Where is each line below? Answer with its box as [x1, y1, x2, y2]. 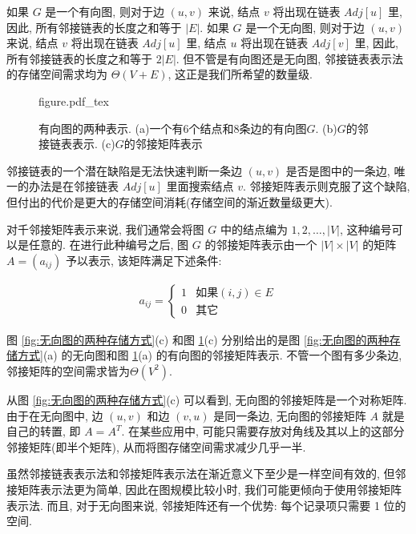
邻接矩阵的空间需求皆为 [6, 362, 130, 379]
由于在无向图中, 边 [6, 407, 103, 424]
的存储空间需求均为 [6, 66, 107, 82]
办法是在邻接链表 [28, 178, 119, 195]
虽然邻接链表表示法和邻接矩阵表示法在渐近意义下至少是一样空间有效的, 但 [6, 465, 395, 482]
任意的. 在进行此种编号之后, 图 [28, 236, 189, 253]
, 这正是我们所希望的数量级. [168, 66, 313, 82]
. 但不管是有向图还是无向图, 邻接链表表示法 [176, 50, 403, 66]
